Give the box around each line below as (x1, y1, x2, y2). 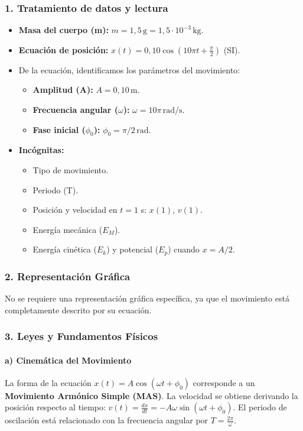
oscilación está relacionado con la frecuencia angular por (5, 414, 208, 426)
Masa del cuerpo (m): (18, 24, 109, 36)
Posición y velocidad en (32, 203, 118, 216)
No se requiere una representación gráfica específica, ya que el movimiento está (5, 292, 289, 304)
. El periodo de (233, 401, 287, 413)
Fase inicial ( (32, 123, 86, 135)
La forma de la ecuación (5, 376, 92, 388)
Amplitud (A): (32, 83, 93, 96)
